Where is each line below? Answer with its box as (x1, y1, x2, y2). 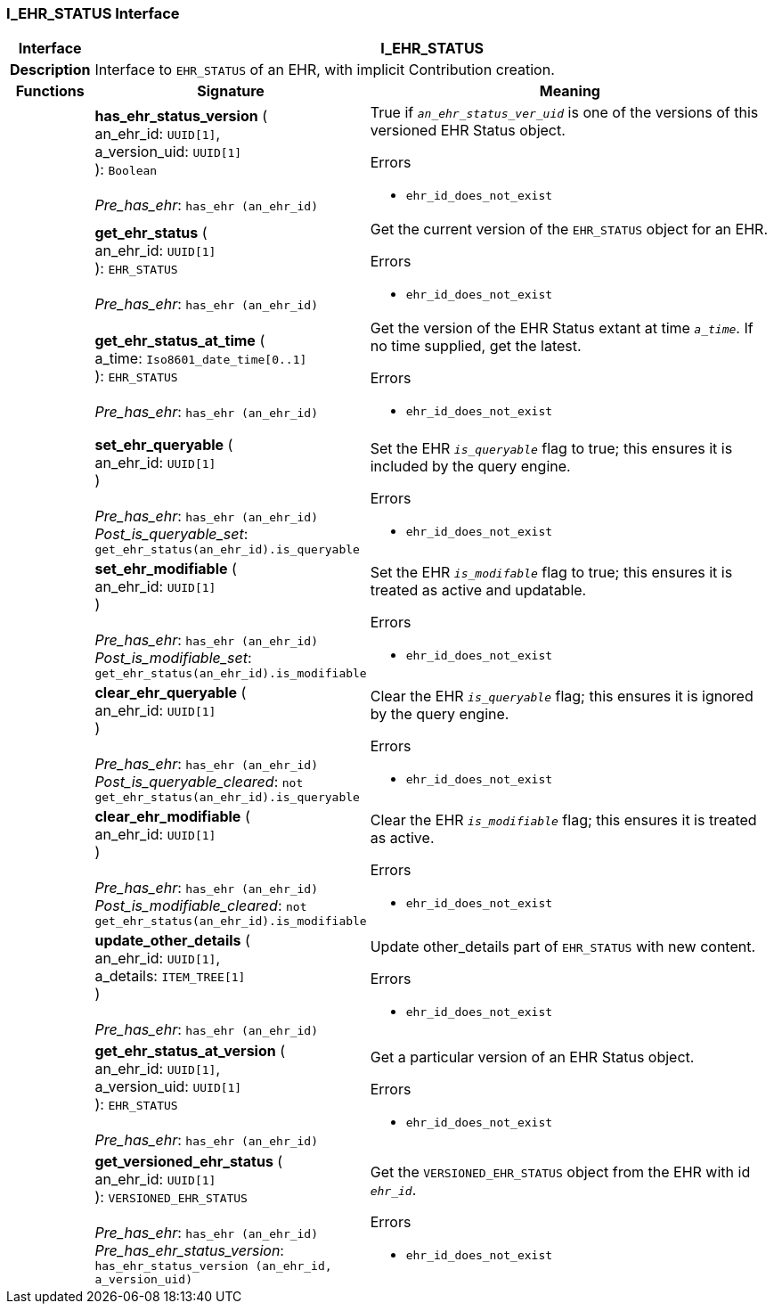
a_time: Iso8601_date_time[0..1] (94, 348, 307, 367)
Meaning (539, 82, 600, 101)
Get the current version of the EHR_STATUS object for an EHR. (370, 220, 768, 239)
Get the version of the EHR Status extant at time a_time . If (370, 319, 754, 338)
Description (10, 61, 91, 79)
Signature (197, 82, 265, 101)
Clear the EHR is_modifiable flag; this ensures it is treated (370, 811, 757, 830)
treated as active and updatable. (370, 581, 587, 600)
